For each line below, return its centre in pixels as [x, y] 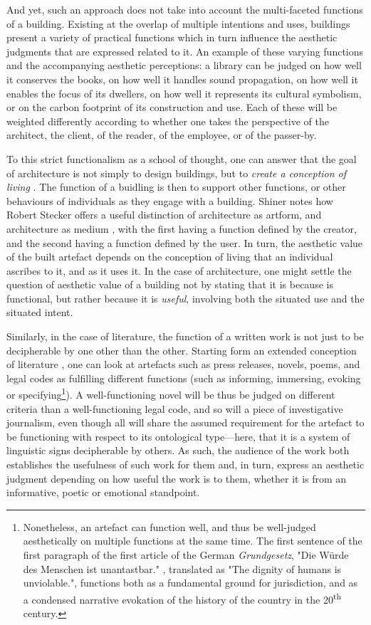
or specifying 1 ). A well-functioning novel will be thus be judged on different [171, 394]
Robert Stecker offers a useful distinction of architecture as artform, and [164, 215]
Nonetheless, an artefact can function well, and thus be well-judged [169, 526]
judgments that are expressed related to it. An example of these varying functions [185, 51]
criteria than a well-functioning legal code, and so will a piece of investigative [175, 408]
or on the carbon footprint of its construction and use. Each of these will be [172, 107]
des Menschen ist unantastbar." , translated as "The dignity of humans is [182, 568]
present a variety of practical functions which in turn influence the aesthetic [172, 37]
